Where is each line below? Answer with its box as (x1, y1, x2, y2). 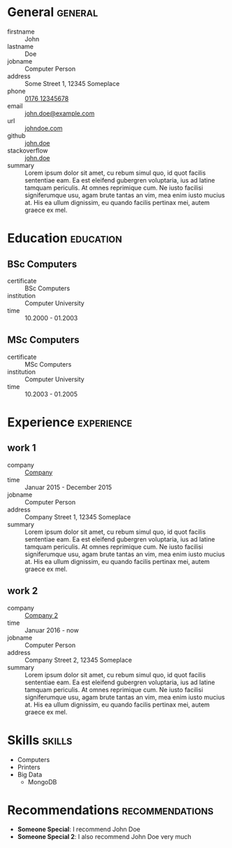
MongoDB (27, 777, 57, 786)
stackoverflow (7, 146, 48, 155)
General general (7, 4, 99, 20)
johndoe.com (24, 124, 63, 132)
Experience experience (7, 414, 133, 430)
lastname (7, 42, 34, 50)
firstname (7, 27, 35, 36)
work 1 (7, 442, 36, 454)
